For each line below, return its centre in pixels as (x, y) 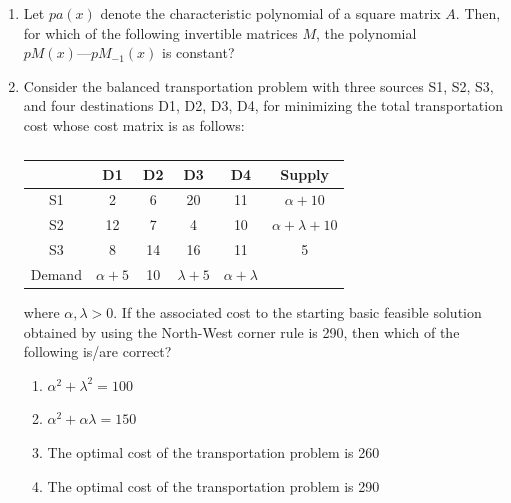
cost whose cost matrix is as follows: (134, 124)
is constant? (198, 52)
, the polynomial (366, 32)
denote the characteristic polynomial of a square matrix (270, 13)
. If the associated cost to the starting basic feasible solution (297, 312)
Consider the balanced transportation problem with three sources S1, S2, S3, (258, 85)
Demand (56, 273)
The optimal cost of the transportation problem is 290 (213, 485)
